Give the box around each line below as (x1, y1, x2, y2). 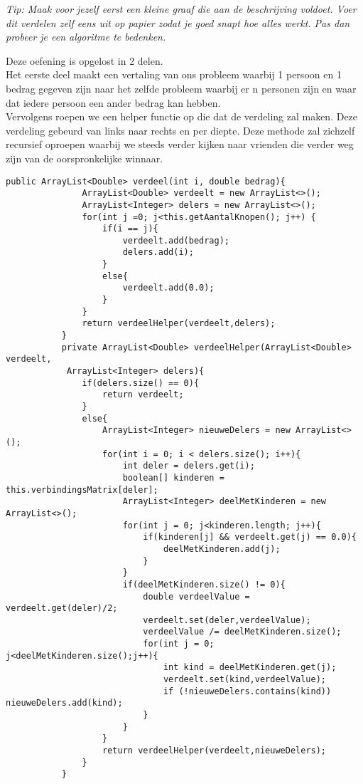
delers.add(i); (122, 247, 194, 258)
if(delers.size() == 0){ (82, 377, 200, 388)
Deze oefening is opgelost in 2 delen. (6, 53, 163, 68)
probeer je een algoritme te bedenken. (6, 29, 166, 44)
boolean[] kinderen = (122, 472, 224, 483)
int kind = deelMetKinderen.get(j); (163, 662, 337, 673)
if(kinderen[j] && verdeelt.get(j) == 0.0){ (143, 532, 357, 543)
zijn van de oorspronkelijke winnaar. (6, 150, 163, 165)
